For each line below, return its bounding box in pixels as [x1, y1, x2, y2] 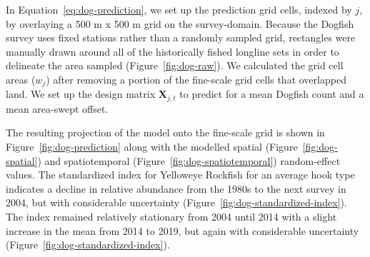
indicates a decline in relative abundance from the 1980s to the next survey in [6, 181, 346, 196]
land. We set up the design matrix [6, 86, 156, 101]
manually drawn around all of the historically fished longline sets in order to [6, 44, 339, 59]
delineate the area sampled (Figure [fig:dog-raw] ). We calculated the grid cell [6, 58, 344, 73]
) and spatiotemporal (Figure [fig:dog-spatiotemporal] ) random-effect [37, 153, 341, 168]
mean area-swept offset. [6, 101, 109, 116]
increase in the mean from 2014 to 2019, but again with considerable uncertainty [6, 223, 359, 238]
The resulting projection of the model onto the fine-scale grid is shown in [6, 125, 325, 140]
